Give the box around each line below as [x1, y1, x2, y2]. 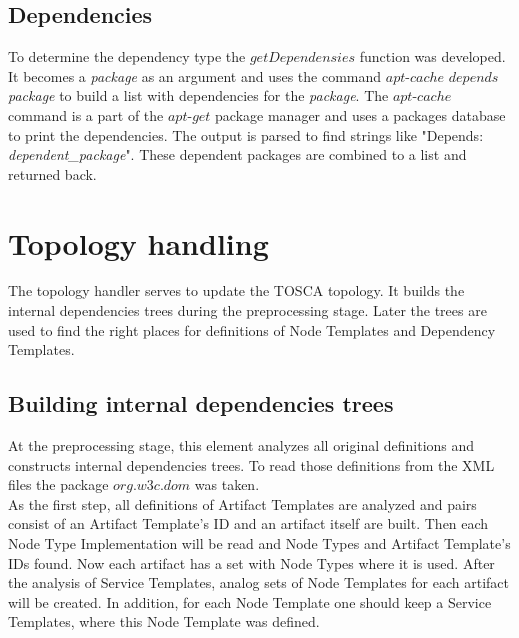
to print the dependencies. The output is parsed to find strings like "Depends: [8, 124, 484, 145]
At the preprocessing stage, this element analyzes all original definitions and [8, 435, 475, 456]
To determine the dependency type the [8, 46, 246, 67]
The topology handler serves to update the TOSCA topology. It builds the [8, 280, 465, 301]
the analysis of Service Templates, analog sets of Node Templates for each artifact [8, 572, 510, 593]
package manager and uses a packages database [215, 104, 506, 125]
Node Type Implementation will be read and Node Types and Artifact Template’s [8, 533, 511, 554]
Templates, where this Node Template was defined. [8, 611, 320, 632]
